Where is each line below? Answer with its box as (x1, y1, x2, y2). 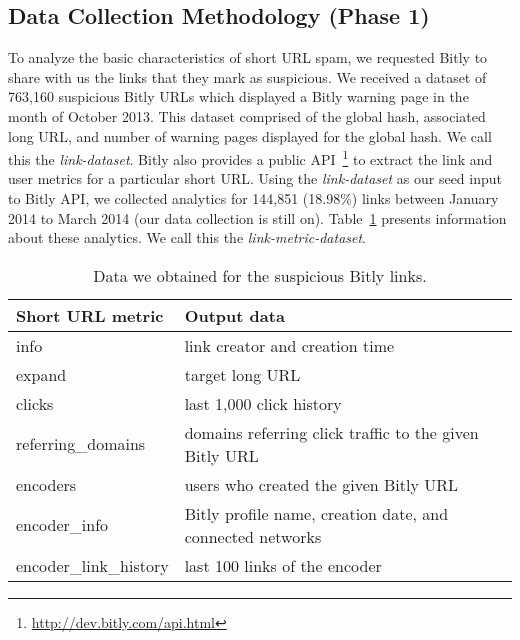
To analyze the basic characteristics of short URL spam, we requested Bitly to (8, 47, 488, 68)
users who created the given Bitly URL (184, 472, 459, 496)
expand (16, 362, 67, 386)
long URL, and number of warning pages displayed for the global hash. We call (8, 125, 492, 146)
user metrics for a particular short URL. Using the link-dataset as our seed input (8, 168, 502, 189)
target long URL (184, 362, 301, 386)
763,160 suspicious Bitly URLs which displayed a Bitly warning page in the (8, 86, 469, 107)
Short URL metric (16, 303, 164, 327)
